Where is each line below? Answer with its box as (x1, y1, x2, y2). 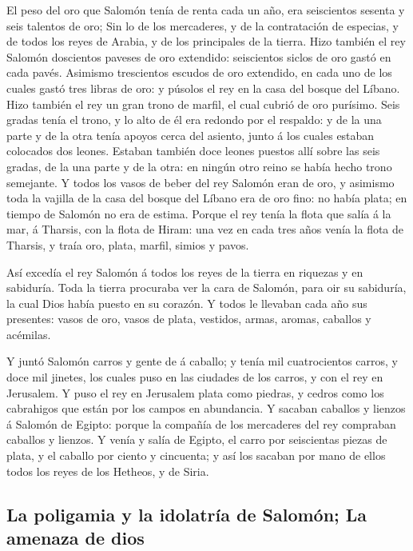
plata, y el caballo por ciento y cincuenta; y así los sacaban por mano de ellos (6, 447, 386, 464)
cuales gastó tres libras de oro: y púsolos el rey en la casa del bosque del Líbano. (6, 79, 400, 96)
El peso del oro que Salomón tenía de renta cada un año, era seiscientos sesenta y (6, 2, 405, 18)
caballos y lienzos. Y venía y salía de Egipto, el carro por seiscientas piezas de (6, 431, 387, 448)
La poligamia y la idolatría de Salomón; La (6, 501, 367, 526)
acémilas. (6, 325, 51, 342)
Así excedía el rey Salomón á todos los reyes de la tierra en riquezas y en (6, 263, 363, 280)
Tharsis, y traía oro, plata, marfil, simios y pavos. (6, 236, 249, 253)
